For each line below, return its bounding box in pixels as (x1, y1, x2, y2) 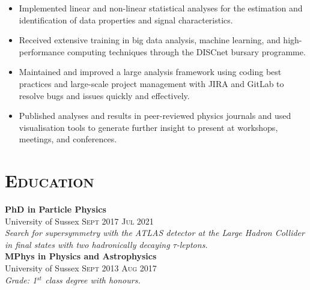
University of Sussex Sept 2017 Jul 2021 (5, 214, 154, 227)
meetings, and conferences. (19, 133, 117, 145)
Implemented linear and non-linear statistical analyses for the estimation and (19, 2, 303, 14)
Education (5, 168, 94, 193)
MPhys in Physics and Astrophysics (5, 250, 157, 262)
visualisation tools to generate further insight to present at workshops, (19, 121, 278, 133)
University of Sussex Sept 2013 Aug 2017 (5, 262, 157, 274)
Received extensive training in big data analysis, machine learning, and (19, 34, 281, 46)
